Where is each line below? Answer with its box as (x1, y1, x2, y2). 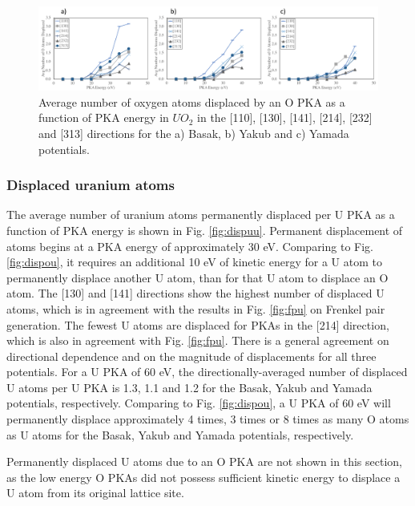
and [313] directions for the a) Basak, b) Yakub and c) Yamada (38, 124, 349, 141)
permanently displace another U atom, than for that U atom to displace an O (6, 269, 389, 285)
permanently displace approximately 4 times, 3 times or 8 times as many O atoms (6, 411, 409, 427)
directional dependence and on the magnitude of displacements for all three (6, 347, 377, 364)
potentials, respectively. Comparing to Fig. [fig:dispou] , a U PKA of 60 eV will (6, 395, 391, 411)
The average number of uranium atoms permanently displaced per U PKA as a (6, 206, 395, 223)
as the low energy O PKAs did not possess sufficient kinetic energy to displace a (6, 468, 401, 485)
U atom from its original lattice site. (6, 484, 184, 501)
